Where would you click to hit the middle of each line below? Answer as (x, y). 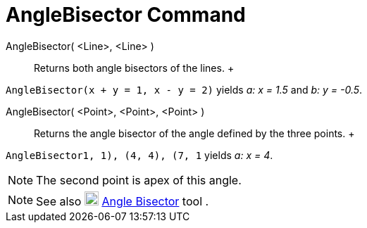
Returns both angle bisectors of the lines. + (134, 68)
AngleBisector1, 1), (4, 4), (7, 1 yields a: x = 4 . (139, 155)
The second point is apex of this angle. (139, 180)
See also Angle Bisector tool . (123, 201)
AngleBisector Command (126, 15)
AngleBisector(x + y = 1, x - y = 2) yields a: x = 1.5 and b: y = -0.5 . (184, 89)
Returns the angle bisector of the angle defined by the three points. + (194, 133)
